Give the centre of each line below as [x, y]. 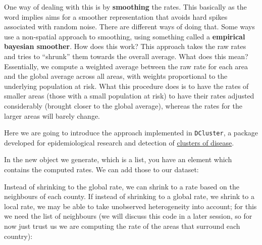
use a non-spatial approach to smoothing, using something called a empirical [125, 36]
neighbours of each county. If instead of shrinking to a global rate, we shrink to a [129, 196]
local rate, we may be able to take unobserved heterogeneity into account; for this [130, 206]
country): [18, 236]
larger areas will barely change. [52, 115]
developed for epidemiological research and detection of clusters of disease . [119, 142]
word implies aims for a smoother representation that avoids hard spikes [116, 16]
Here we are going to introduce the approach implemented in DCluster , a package [131, 133]
